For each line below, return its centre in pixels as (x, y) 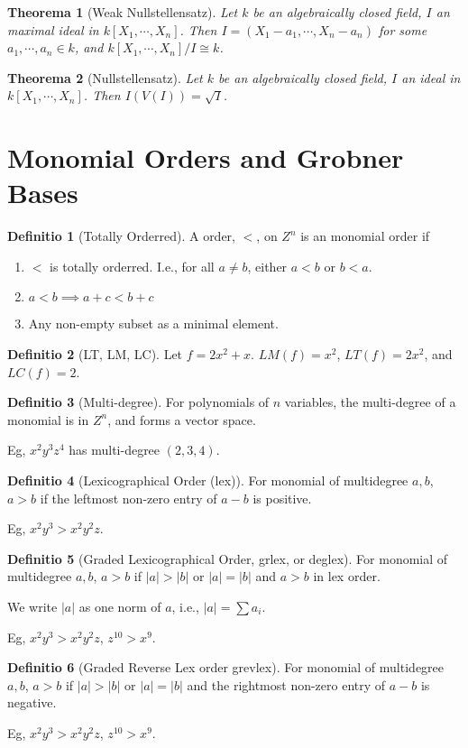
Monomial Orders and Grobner (206, 157)
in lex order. (347, 576)
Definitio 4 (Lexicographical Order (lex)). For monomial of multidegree (208, 480)
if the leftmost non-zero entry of (128, 498)
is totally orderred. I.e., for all (132, 266)
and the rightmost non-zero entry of (286, 684)
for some (403, 29)
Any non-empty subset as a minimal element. (153, 323)
